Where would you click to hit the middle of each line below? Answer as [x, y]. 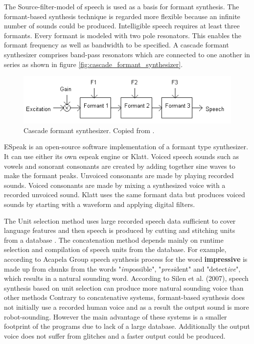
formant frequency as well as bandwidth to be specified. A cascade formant [116, 45]
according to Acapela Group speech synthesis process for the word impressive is [126, 259]
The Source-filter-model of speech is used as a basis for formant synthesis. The [122, 6]
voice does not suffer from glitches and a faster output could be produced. [115, 335]
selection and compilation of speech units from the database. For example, [115, 249]
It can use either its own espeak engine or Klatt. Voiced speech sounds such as [122, 156]
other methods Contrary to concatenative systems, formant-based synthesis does [124, 297]
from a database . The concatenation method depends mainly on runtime [114, 240]
